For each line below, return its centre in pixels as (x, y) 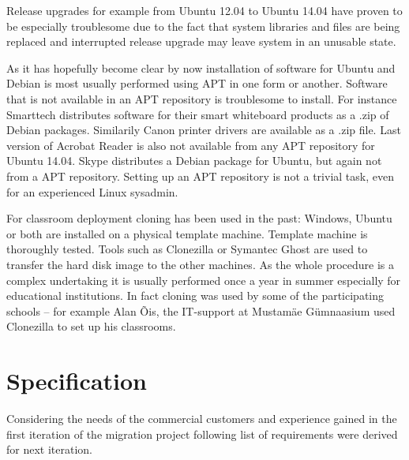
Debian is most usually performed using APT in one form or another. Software (197, 83)
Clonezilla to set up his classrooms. (91, 326)
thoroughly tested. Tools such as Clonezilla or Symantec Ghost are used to (187, 249)
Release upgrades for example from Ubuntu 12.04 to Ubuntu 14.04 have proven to (204, 10)
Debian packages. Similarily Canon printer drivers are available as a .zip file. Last (204, 130)
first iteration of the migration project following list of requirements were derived (202, 434)
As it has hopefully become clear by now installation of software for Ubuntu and (201, 67)
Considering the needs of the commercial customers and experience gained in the (202, 418)
